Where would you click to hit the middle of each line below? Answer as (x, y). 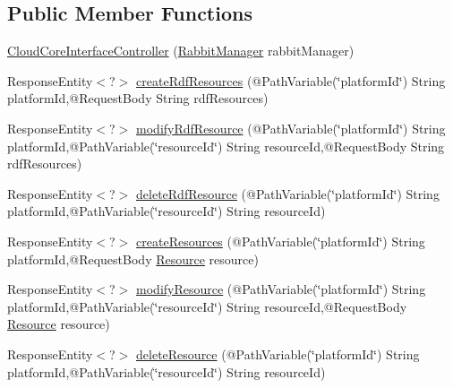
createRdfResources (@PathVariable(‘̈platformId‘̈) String (291, 80)
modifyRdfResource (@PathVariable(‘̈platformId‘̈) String (291, 128)
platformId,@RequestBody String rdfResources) (138, 98)
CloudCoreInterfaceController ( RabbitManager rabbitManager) (181, 51)
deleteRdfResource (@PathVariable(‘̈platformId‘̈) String (288, 193)
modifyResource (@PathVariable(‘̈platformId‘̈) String (281, 289)
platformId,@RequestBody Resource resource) (133, 259)
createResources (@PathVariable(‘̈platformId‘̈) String (281, 241)
